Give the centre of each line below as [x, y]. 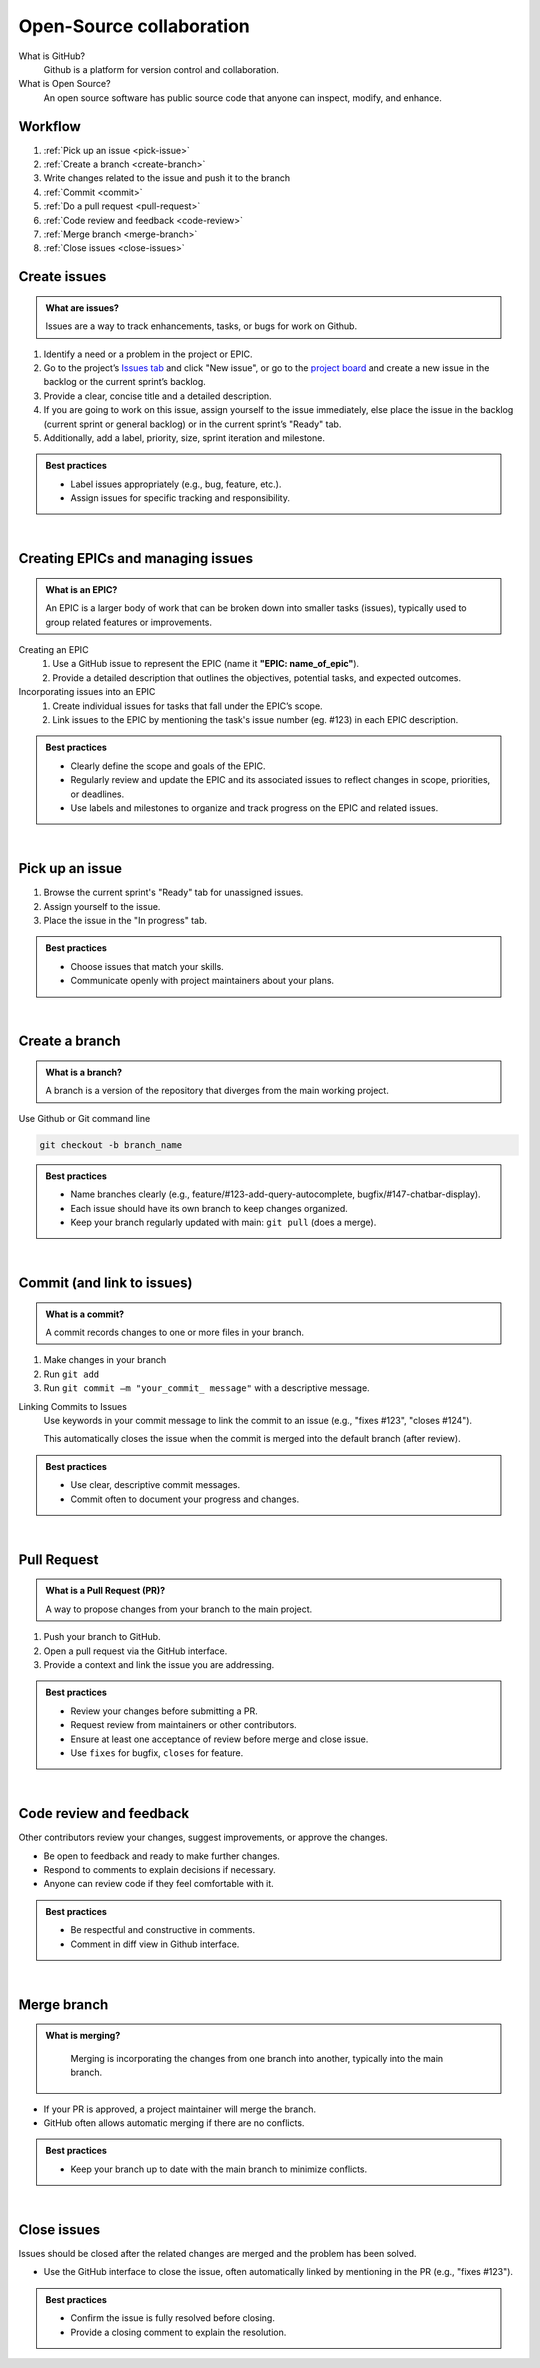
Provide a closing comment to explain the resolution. [178, 2332]
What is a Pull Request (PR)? [105, 1591]
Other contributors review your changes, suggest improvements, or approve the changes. [203, 1837]
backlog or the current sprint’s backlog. [125, 382]
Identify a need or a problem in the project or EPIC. [148, 354]
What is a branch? [84, 1072]
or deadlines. [97, 794]
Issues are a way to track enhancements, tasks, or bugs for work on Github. [201, 326]
